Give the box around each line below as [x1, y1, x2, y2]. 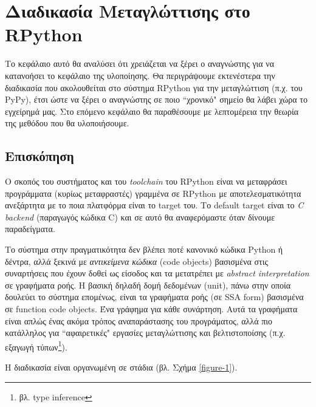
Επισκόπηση [5, 146, 74, 165]
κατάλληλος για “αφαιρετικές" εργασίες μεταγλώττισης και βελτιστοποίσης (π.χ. [5, 326, 286, 339]
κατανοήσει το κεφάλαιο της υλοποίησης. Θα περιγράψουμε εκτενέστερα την [5, 69, 275, 81]
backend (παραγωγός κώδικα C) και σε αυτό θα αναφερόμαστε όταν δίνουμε [5, 210, 275, 223]
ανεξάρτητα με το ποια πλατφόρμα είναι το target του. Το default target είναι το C [5, 199, 304, 211]
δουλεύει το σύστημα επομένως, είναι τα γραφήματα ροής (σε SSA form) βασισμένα [5, 290, 304, 303]
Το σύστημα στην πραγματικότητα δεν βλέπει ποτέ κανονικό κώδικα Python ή [5, 243, 283, 256]
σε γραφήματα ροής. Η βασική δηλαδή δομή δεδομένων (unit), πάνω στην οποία [5, 278, 291, 291]
